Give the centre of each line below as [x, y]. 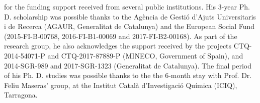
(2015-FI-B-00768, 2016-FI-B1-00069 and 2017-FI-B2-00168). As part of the [121, 36]
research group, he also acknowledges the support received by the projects [118, 46]
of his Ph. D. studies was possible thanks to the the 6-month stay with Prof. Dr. [128, 75]
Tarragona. [21, 95]
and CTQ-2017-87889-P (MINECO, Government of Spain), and [145, 55]
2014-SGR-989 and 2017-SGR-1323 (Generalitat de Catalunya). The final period [128, 65]
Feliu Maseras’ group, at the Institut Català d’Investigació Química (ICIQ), [121, 85]
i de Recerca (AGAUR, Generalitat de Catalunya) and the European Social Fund [129, 26]
